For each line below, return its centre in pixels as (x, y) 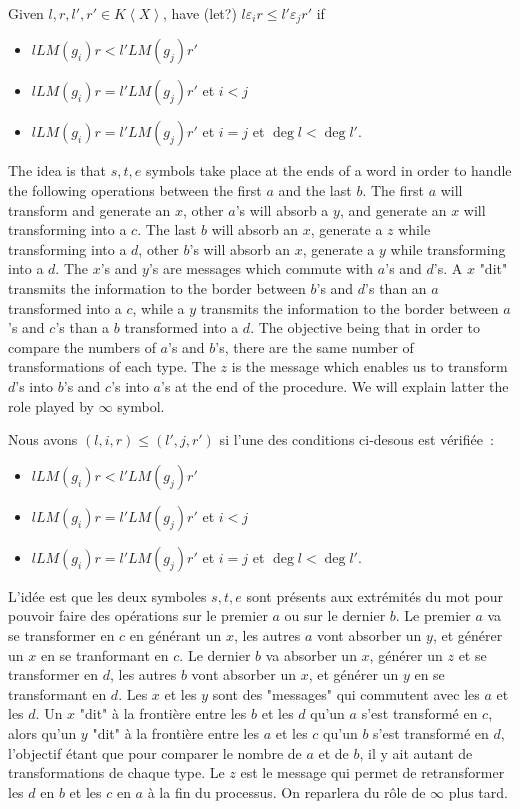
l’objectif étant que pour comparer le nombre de (155, 752)
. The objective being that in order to (365, 327)
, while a (158, 307)
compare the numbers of (82, 346)
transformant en (57, 693)
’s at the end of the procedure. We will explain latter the (335, 385)
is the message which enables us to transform (369, 366)
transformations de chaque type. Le (116, 772)
